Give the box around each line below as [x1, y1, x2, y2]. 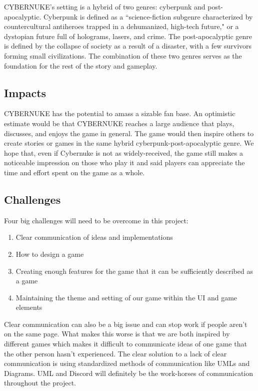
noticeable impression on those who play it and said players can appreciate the [4, 157, 245, 168]
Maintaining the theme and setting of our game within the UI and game [15, 292, 237, 302]
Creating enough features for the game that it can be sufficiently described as [15, 265, 253, 276]
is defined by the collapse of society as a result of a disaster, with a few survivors [4, 41, 252, 51]
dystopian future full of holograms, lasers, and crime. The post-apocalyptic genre [4, 31, 252, 41]
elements [15, 302, 42, 312]
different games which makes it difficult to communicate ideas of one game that [4, 338, 247, 349]
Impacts [4, 85, 46, 100]
